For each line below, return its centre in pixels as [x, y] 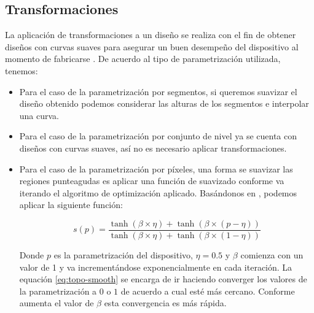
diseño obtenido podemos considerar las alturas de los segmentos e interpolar [164, 103]
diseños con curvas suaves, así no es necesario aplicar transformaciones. [153, 148]
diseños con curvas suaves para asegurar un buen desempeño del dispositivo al [152, 46]
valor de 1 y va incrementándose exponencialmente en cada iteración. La [156, 267]
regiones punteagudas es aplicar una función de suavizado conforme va [152, 181]
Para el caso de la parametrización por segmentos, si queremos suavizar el [158, 91]
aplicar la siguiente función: [71, 205]
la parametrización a [58, 291]
